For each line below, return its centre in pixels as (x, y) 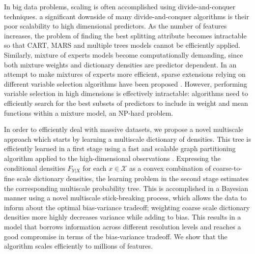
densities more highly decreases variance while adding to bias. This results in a (123, 217)
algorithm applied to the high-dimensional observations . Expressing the (112, 158)
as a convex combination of (170, 168)
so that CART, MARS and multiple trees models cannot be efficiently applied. (122, 45)
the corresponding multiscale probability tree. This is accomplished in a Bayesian (126, 188)
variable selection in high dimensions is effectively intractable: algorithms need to (126, 93)
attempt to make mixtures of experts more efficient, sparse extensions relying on (125, 74)
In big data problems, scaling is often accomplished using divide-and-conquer (120, 6)
